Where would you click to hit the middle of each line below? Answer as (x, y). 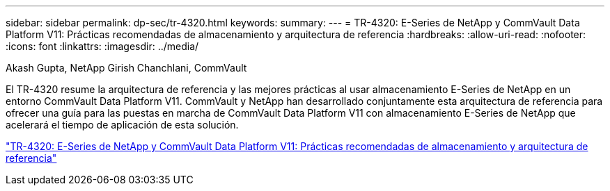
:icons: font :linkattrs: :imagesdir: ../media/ (102, 46)
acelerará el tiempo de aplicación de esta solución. (122, 125)
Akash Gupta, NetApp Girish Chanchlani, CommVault (126, 68)
